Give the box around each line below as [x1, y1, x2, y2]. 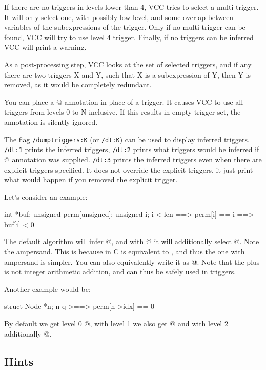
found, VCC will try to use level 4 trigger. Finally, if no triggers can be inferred [4, 31, 254, 42]
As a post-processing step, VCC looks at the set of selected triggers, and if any [4, 59, 252, 69]
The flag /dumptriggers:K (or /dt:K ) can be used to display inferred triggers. [4, 134, 250, 144]
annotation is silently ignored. [4, 116, 98, 127]
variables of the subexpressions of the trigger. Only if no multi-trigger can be [4, 22, 245, 32]
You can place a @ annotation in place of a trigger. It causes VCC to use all [4, 96, 243, 107]
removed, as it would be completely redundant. [4, 79, 152, 90]
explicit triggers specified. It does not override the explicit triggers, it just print [4, 164, 253, 175]
